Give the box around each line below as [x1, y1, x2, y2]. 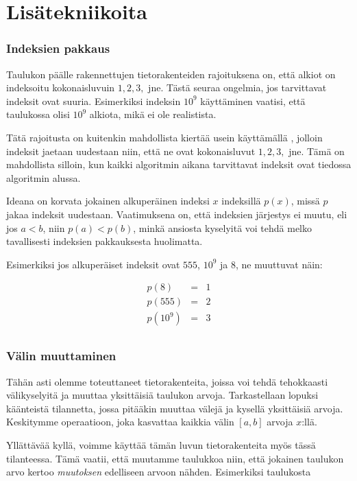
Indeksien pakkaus [6, 40, 110, 57]
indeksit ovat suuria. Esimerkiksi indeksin [6, 93, 181, 108]
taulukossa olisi [6, 107, 70, 121]
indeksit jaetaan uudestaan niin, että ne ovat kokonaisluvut [6, 143, 256, 158]
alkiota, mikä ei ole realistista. [89, 107, 217, 121]
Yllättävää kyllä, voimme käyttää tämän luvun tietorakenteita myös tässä [6, 438, 316, 452]
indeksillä [221, 193, 261, 208]
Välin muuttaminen [6, 347, 116, 364]
